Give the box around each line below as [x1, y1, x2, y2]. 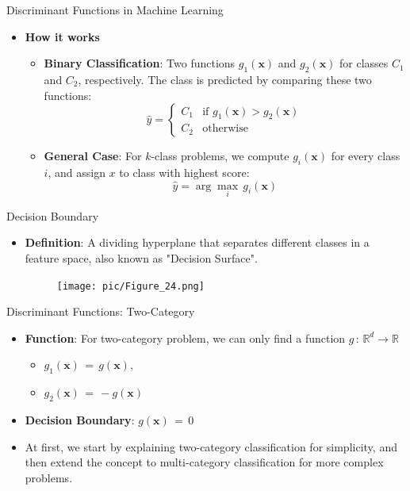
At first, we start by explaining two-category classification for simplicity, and [25, 438, 397, 455]
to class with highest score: [119, 163, 250, 180]
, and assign [48, 163, 105, 180]
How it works [25, 28, 100, 44]
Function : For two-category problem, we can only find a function [25, 329, 346, 346]
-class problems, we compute [151, 148, 289, 164]
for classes [339, 55, 389, 71]
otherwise [202, 123, 248, 135]
